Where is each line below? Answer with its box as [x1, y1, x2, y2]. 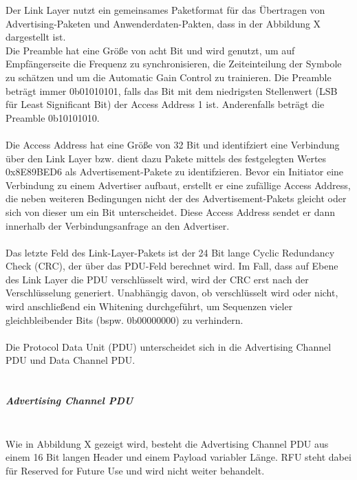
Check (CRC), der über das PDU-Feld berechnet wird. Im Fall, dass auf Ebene [6, 259, 338, 273]
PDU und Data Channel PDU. [6, 353, 136, 367]
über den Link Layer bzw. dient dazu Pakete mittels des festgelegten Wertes [6, 151, 327, 165]
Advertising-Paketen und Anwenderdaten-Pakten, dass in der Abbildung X [6, 16, 321, 30]
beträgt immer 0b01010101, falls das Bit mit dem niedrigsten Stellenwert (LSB [6, 83, 338, 98]
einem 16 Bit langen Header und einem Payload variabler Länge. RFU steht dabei [6, 450, 351, 464]
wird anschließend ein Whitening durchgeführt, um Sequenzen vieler [6, 299, 293, 314]
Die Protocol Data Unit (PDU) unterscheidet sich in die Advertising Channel [6, 339, 332, 353]
